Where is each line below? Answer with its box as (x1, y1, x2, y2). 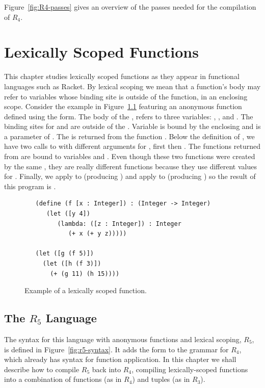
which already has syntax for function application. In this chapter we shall (4, 354, 236, 365)
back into (92, 364, 121, 374)
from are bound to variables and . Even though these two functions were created (4, 151, 255, 162)
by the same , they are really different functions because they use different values (4, 161, 257, 171)
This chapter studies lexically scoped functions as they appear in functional (4, 71, 240, 82)
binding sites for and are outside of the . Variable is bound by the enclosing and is (4, 121, 261, 132)
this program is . (4, 180, 56, 191)
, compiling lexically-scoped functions (131, 364, 248, 374)
